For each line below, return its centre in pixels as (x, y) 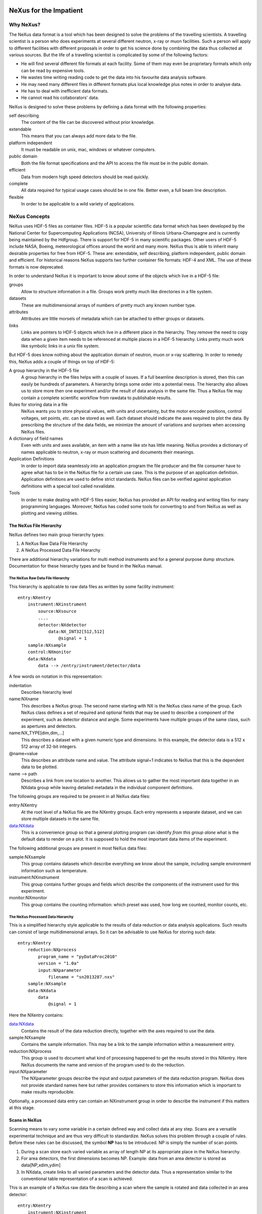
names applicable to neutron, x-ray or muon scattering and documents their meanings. (108, 452)
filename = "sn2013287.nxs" (82, 977)
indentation (20, 685)
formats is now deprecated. (36, 267)
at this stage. (22, 1108)
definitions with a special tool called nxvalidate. (68, 486)
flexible (16, 197)
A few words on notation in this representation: (56, 676)
